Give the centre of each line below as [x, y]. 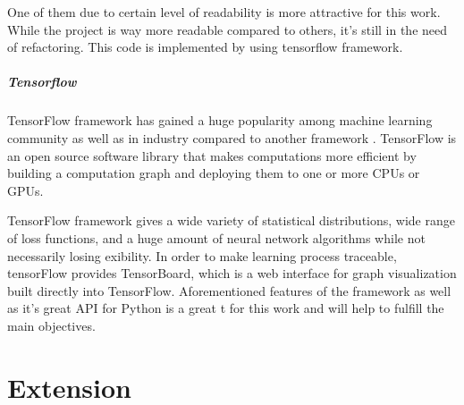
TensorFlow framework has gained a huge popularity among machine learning [220, 120]
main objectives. [51, 325]
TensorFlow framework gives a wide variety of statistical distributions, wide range [231, 220]
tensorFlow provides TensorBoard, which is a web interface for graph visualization [232, 273]
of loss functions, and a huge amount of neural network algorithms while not [216, 237]
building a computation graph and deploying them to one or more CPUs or [214, 173]
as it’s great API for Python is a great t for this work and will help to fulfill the [226, 308]
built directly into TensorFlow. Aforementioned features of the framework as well [229, 290]
